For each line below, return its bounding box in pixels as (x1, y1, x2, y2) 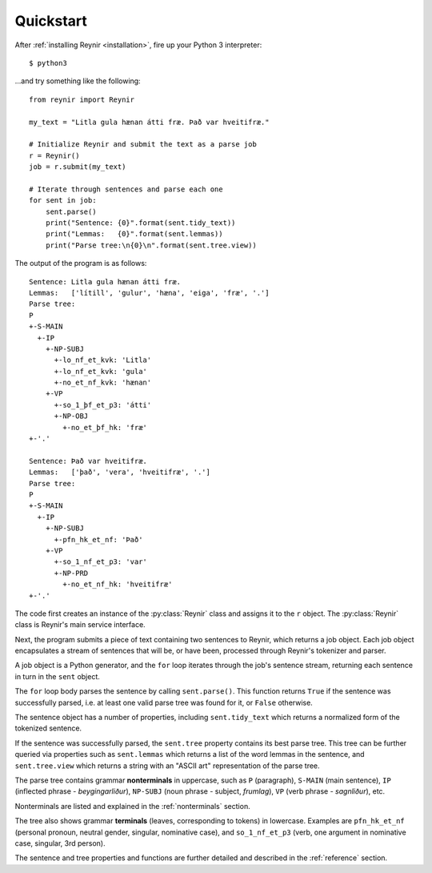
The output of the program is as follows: (14, 259, 147, 268)
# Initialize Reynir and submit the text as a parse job (29, 140, 258, 149)
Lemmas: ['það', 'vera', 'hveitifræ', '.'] (29, 468, 211, 477)
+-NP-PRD (54, 569, 89, 577)
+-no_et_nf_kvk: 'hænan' (54, 378, 152, 388)
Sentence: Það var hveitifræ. (29, 457, 148, 465)
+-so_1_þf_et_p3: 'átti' (54, 400, 152, 409)
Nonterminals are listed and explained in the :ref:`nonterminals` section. (14, 801, 251, 811)
